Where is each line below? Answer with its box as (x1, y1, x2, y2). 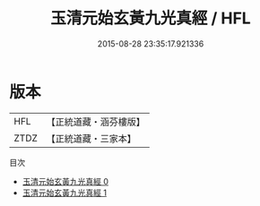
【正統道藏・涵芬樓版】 (46, 116, 146, 128)
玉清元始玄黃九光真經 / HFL (50, 8, 251, 29)
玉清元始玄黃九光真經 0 (22, 176, 109, 186)
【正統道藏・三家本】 (46, 132, 137, 144)
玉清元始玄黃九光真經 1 (22, 187, 108, 198)
